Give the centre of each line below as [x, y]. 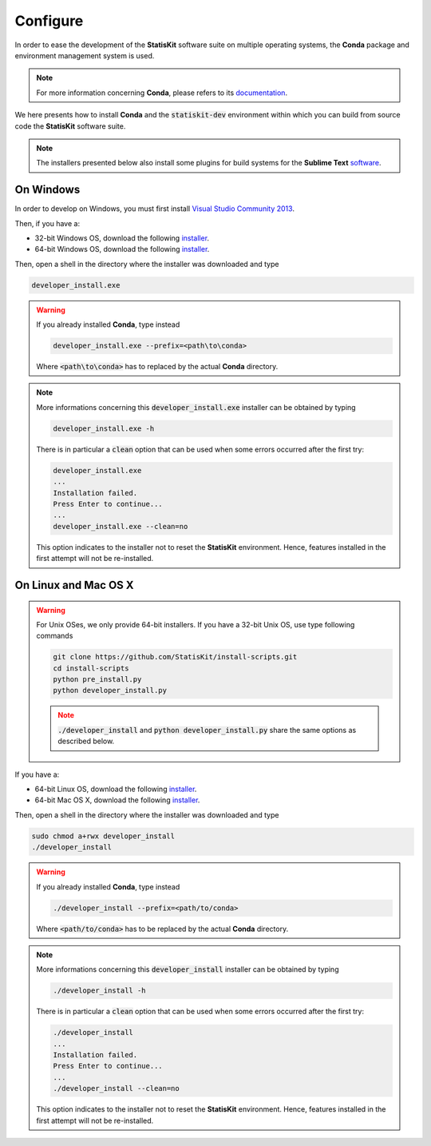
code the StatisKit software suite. [70, 126]
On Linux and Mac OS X [75, 585]
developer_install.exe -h [104, 428]
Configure [49, 21]
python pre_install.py [97, 680]
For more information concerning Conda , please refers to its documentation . [162, 93]
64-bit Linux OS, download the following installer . [116, 789]
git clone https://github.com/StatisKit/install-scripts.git [175, 657]
